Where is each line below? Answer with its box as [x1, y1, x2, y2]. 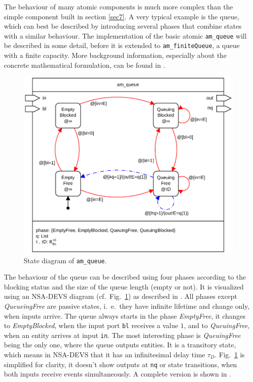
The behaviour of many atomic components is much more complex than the [4, 1, 233, 11]
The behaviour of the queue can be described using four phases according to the [4, 272, 246, 282]
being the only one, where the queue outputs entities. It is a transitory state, [4, 339, 236, 350]
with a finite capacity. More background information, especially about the [4, 50, 227, 60]
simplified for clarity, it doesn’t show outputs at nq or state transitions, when [4, 359, 237, 369]
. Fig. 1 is [215, 349, 245, 360]
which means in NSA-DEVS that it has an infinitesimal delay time [4, 349, 205, 360]
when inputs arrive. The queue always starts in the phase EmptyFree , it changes [4, 310, 246, 321]
